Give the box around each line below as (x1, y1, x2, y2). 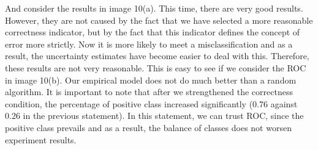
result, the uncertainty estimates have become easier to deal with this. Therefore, (5, 49, 309, 62)
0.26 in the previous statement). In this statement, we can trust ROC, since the (5, 109, 304, 122)
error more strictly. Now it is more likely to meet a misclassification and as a (5, 37, 293, 50)
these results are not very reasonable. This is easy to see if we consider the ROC (5, 61, 306, 74)
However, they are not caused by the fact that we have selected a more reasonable (5, 13, 313, 26)
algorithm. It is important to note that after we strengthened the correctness (5, 85, 293, 98)
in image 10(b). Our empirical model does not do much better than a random (5, 73, 297, 86)
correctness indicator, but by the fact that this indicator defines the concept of (5, 26, 300, 38)
